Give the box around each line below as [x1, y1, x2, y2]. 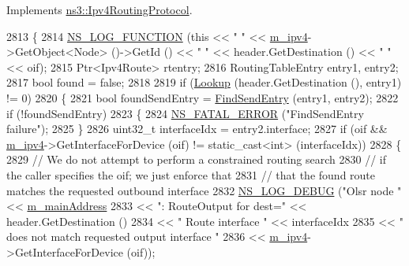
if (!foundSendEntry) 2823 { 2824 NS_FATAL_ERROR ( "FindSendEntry [6, 105, 364, 121]
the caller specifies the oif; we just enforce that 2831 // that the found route [6, 166, 376, 183]
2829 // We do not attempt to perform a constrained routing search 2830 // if [6, 151, 387, 168]
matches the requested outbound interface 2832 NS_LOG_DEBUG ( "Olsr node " [6, 182, 402, 198]
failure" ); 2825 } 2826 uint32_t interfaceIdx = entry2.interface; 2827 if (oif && [6, 120, 388, 137]
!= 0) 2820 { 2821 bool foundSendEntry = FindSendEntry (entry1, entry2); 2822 [6, 89, 399, 105]
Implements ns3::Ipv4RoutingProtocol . [6, 2, 193, 17]
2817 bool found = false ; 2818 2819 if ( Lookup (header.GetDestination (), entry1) [6, 74, 402, 91]
